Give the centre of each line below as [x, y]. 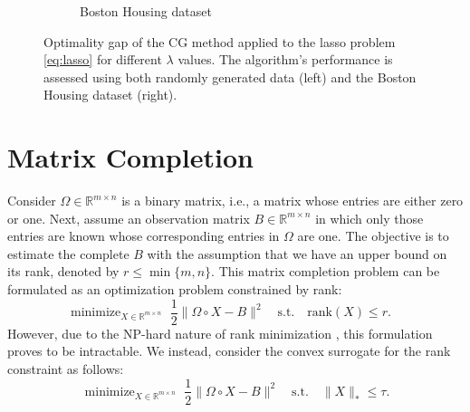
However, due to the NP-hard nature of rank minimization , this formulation [220, 333]
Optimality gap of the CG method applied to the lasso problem [220, 41]
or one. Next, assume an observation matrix [129, 218]
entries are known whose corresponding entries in [144, 236]
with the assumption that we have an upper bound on [297, 253]
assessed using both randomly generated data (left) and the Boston [230, 77]
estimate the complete [68, 253]
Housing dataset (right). [110, 95]
